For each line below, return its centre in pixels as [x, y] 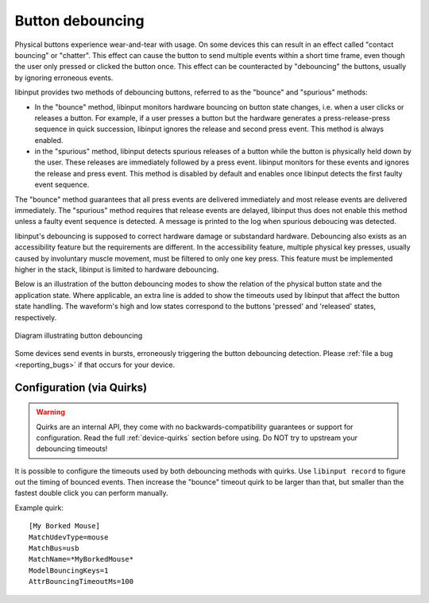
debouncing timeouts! [72, 449]
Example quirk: [39, 508]
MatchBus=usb [54, 549]
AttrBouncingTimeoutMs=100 [81, 582]
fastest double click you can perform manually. [91, 493]
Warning [50, 412]
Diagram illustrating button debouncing [79, 335]
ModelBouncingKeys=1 [69, 570]
